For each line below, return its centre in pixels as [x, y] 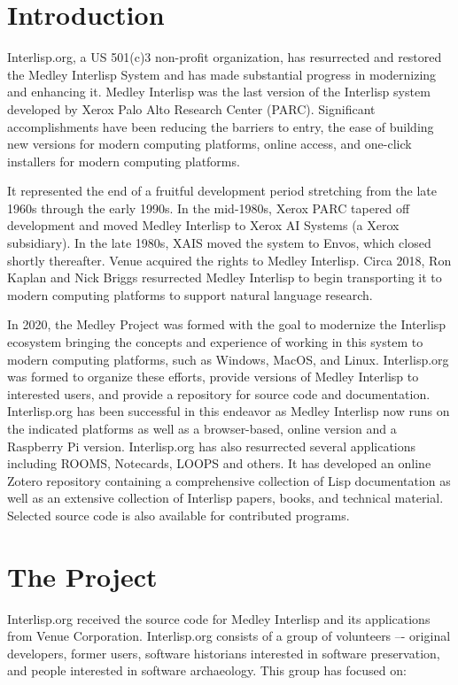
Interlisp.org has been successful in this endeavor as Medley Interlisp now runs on [229, 411]
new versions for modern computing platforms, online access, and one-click [210, 144]
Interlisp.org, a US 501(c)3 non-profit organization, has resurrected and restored [225, 57]
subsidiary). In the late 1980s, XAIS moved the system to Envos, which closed [219, 243]
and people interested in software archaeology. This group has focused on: [207, 670]
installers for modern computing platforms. [124, 161]
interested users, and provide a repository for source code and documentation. [219, 393]
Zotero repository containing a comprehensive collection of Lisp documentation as [229, 480]
